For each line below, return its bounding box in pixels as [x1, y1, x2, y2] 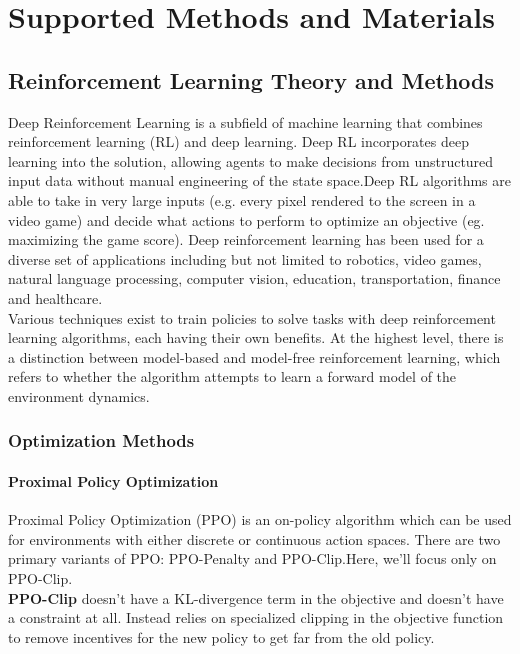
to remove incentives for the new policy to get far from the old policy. [8, 626, 435, 647]
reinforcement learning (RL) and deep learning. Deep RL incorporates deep [8, 131, 469, 152]
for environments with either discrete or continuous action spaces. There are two [8, 528, 501, 549]
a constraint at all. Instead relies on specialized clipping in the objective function [8, 607, 504, 628]
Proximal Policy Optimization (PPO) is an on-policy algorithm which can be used [8, 509, 512, 530]
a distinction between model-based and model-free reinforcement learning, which [8, 346, 501, 367]
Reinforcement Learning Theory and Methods [8, 64, 495, 95]
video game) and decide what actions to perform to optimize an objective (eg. [8, 209, 485, 230]
